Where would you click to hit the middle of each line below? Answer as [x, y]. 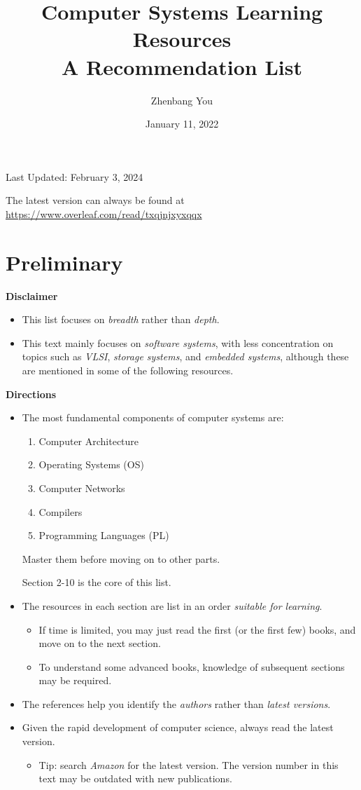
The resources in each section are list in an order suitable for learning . [172, 605]
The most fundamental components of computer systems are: [153, 417]
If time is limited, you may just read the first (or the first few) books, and [197, 629]
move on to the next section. [100, 643]
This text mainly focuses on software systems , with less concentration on [178, 342]
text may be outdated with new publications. [135, 778]
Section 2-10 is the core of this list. [97, 582]
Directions [31, 394]
